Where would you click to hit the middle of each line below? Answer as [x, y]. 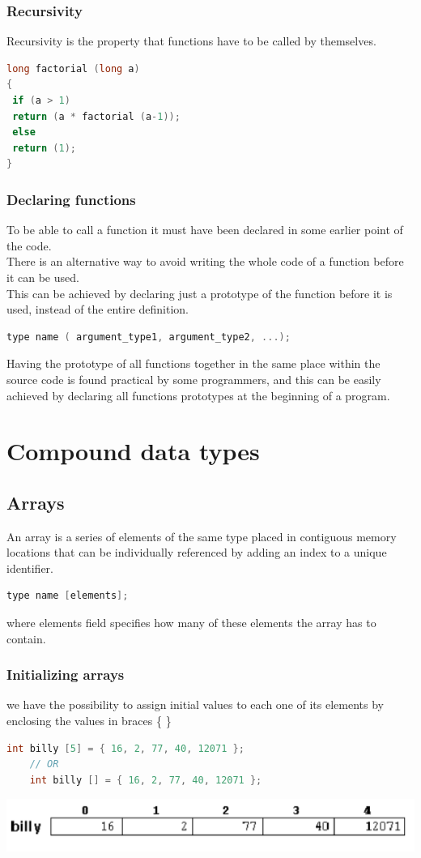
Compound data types [133, 451]
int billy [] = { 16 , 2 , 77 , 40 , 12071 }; [146, 780]
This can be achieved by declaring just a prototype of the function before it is [200, 293]
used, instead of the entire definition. [98, 309]
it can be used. [43, 277]
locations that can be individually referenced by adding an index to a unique [197, 552]
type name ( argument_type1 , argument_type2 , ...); [149, 337]
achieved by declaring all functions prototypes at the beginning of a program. [198, 395]
